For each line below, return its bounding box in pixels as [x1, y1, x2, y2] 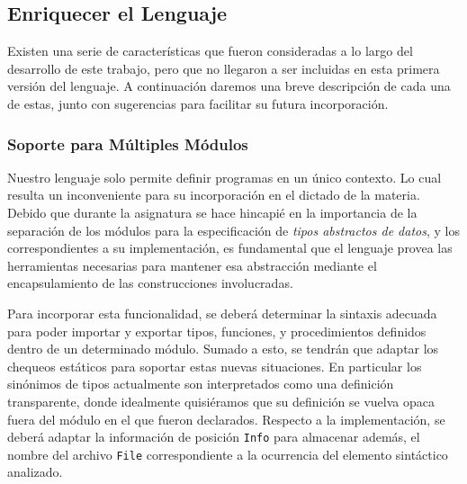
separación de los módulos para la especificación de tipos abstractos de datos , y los [7, 220, 460, 239]
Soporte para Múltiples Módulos [7, 132, 248, 155]
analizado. [7, 462, 63, 481]
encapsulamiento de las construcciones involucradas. [7, 273, 293, 292]
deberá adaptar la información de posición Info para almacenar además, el [7, 427, 420, 446]
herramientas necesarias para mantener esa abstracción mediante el [7, 255, 377, 274]
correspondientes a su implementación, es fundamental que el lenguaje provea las [7, 238, 453, 257]
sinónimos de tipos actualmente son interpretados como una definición [7, 374, 394, 393]
